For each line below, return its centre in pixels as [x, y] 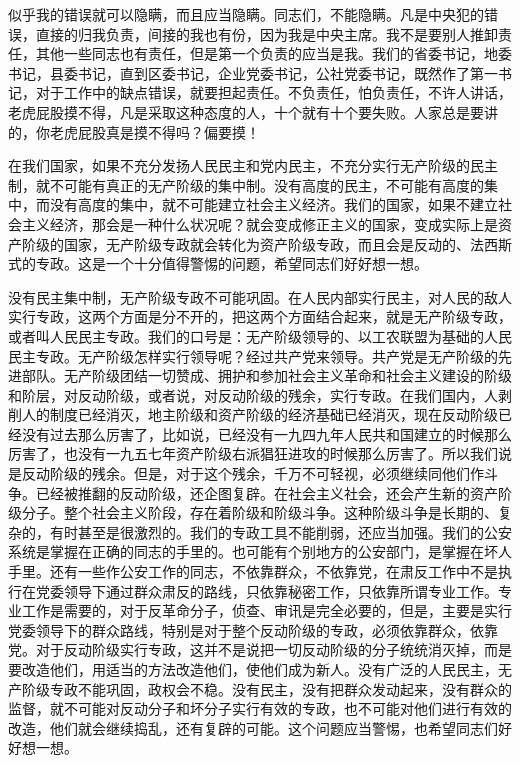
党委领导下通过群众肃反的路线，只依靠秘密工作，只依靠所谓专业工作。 [266, 590]
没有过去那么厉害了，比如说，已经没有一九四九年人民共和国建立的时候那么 [266, 433]
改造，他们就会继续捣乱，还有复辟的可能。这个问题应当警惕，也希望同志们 [253, 727]
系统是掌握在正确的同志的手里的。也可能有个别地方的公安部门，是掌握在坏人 [260, 551]
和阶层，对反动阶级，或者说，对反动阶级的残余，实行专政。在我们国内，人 [253, 394]
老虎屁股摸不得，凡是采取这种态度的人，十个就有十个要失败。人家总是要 [246, 111]
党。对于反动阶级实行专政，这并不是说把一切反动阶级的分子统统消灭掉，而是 [260, 649]
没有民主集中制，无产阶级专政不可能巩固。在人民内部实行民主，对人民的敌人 [260, 296]
